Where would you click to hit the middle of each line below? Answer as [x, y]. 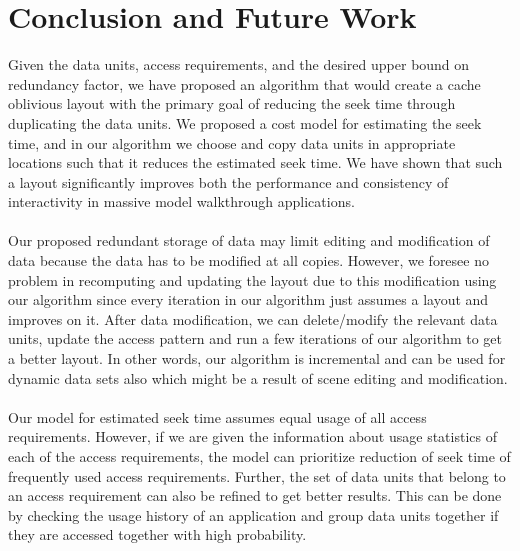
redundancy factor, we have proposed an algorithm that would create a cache [244, 83]
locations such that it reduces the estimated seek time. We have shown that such [255, 162]
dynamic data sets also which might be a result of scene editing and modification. [258, 377]
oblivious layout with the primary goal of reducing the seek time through [232, 103]
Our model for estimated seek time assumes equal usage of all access [217, 416]
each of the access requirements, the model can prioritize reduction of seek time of [259, 456]
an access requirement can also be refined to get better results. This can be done [255, 495]
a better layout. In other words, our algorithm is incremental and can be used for [257, 358]
